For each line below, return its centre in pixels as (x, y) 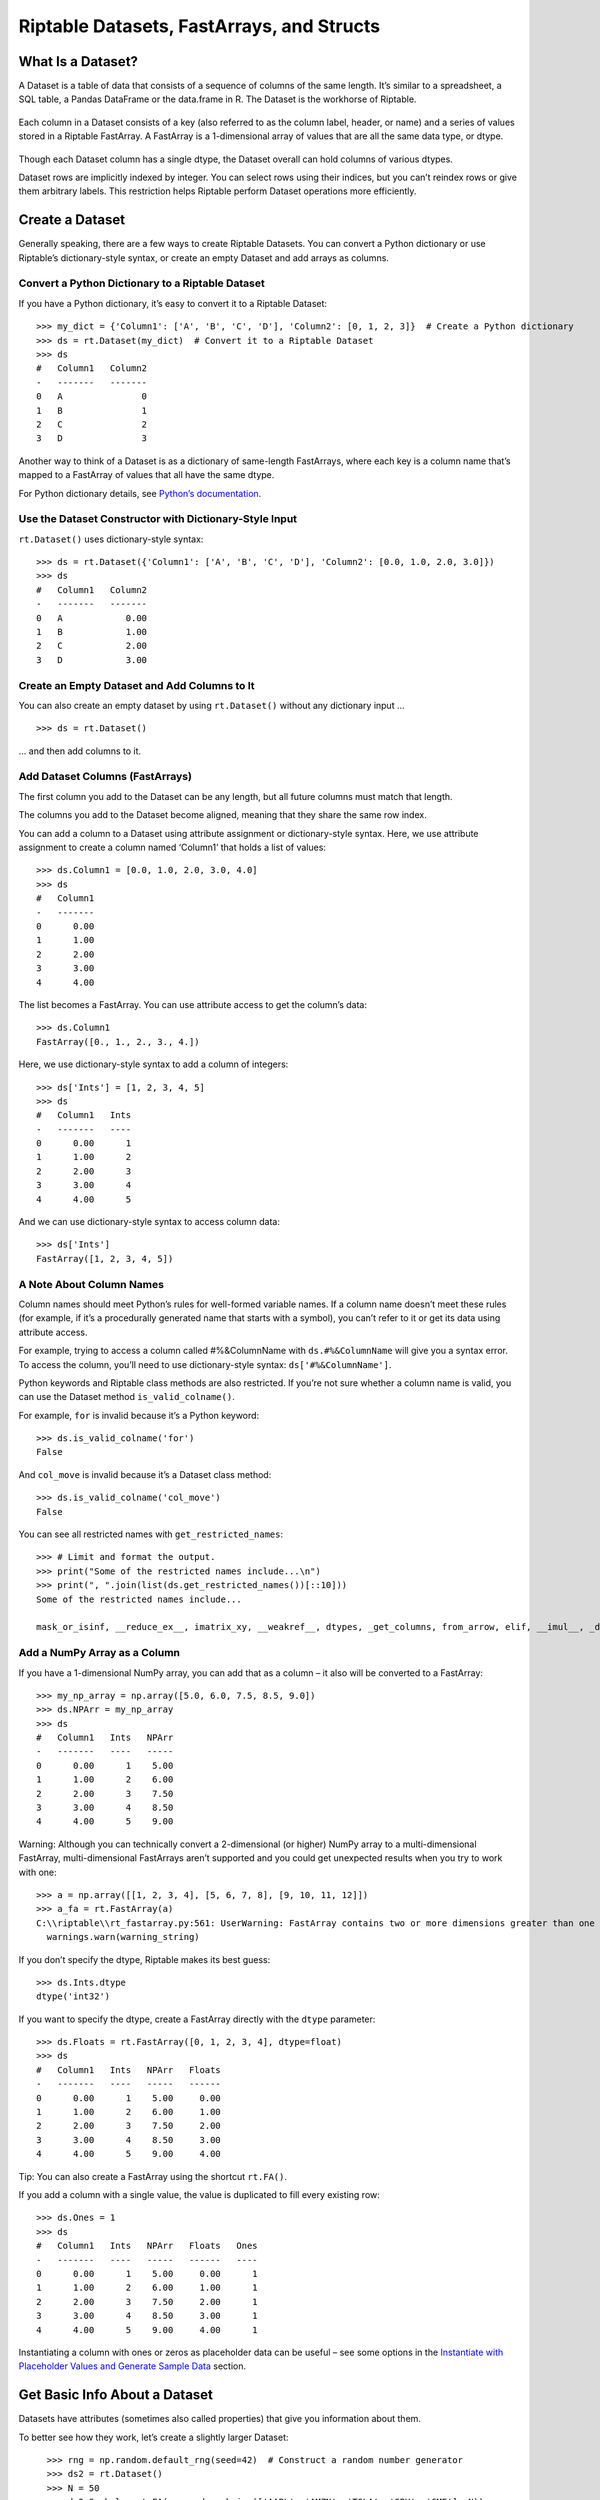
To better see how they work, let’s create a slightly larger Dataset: (153, 2437)
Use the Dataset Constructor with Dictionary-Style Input (158, 519)
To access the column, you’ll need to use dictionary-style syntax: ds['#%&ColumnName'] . (205, 1364)
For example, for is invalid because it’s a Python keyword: (139, 1415)
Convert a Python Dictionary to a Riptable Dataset (141, 283)
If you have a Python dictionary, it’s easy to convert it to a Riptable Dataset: (173, 303)
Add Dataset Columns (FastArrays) (105, 777)
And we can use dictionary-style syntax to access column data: (149, 1222)
